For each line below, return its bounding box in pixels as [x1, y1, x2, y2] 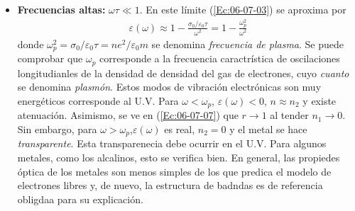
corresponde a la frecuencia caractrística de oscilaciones [99, 51, 340, 66]
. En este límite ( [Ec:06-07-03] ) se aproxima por [139, 2, 346, 16]
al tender [270, 108, 309, 122]
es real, [164, 121, 195, 136]
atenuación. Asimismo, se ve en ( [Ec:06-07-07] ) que [17, 108, 239, 122]
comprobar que [17, 51, 83, 66]
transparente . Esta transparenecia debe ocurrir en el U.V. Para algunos [17, 136, 327, 151]
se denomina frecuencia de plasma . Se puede [151, 36, 344, 51]
